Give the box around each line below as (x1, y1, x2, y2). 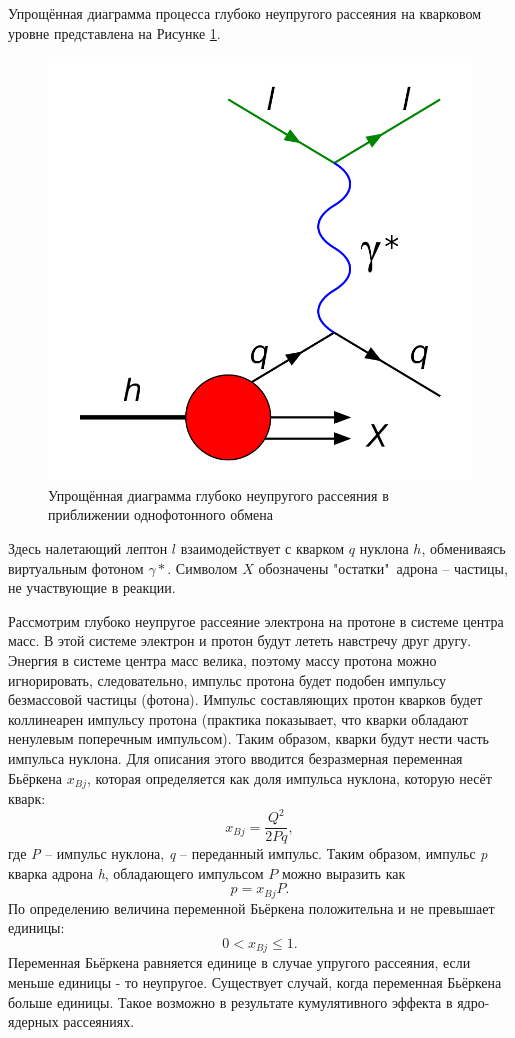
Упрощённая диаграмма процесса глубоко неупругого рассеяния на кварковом (8, 3, 482, 23)
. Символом (167, 557, 238, 578)
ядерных (8, 1011, 59, 1032)
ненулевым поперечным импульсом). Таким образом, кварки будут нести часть (8, 728, 489, 749)
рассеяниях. (63, 1011, 135, 1032)
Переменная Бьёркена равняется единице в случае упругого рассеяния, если (8, 952, 471, 973)
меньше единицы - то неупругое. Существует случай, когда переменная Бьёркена (8, 971, 502, 992)
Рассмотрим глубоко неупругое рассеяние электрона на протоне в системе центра (8, 610, 504, 631)
